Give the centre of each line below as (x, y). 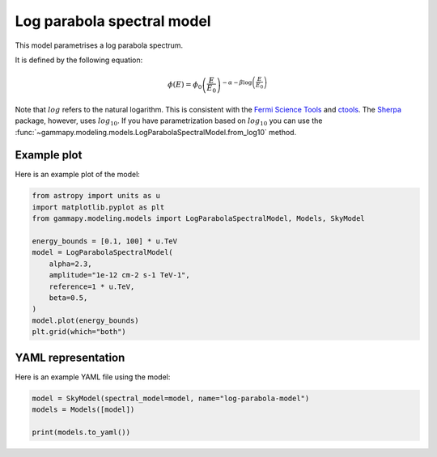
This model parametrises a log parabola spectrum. (99, 45)
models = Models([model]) (83, 409)
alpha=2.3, (70, 264)
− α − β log (237, 83)
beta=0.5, (68, 298)
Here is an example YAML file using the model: (93, 377)
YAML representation (70, 357)
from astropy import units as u (96, 196)
